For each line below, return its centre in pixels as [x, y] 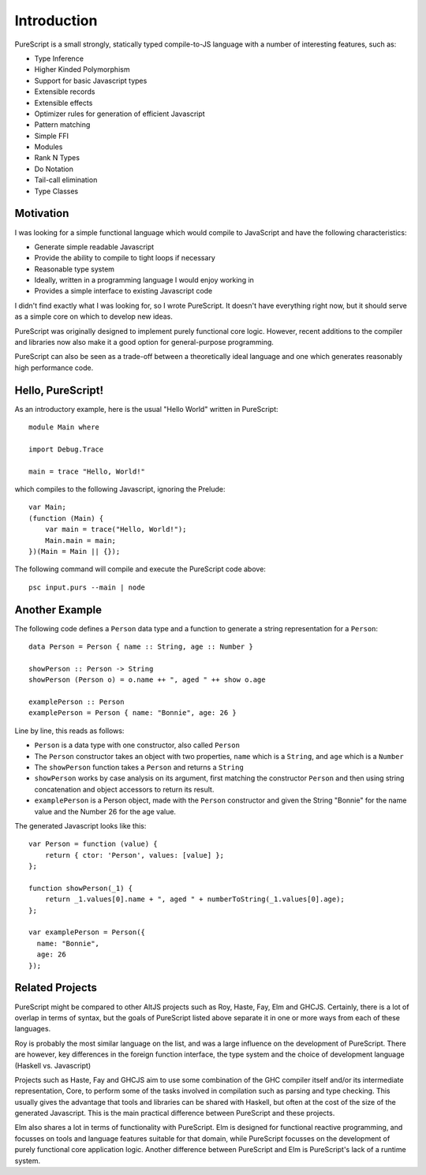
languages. [33, 1029]
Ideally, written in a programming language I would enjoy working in [144, 280]
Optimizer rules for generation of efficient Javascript [120, 114]
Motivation [42, 213]
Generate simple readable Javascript [94, 247]
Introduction [56, 21]
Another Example [58, 610]
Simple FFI [51, 136]
